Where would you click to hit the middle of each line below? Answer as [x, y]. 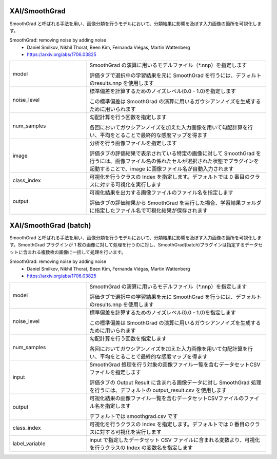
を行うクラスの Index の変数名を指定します [141, 448]
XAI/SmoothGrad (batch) [50, 225]
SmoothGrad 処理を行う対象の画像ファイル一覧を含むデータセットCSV [175, 365]
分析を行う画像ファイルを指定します [133, 143]
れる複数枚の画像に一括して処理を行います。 [79, 252]
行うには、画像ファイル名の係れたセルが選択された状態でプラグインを [174, 161]
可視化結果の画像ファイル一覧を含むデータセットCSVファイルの [167, 398]
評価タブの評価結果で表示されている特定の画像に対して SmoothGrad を [175, 154]
